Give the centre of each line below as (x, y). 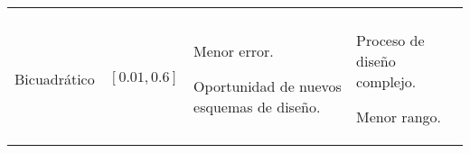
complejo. (386, 81)
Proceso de (390, 40)
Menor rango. (399, 117)
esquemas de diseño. (257, 106)
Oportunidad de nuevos (268, 85)
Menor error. (234, 50)
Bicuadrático (55, 78)
